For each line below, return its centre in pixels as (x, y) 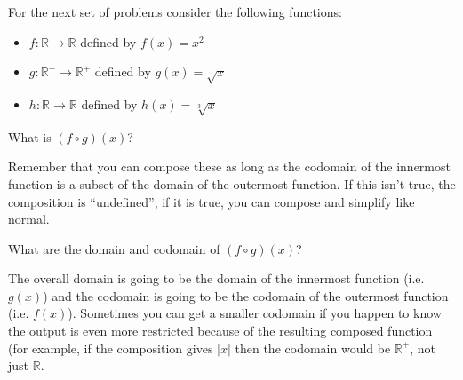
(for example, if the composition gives (111, 348)
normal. (29, 219)
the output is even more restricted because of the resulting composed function (220, 331)
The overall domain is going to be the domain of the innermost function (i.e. (216, 278)
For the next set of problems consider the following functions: (175, 12)
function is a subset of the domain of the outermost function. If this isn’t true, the (232, 183)
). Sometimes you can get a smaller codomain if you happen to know (255, 313)
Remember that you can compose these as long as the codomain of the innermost (229, 166)
